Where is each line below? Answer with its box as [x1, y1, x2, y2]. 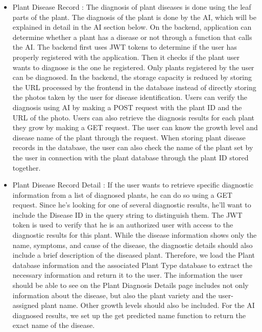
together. [12, 162, 41, 173]
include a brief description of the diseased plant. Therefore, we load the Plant [12, 250, 255, 260]
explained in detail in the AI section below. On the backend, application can [12, 22, 252, 32]
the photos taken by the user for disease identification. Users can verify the [12, 92, 247, 102]
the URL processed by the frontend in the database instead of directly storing [12, 81, 256, 92]
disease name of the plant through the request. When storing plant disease [12, 132, 246, 142]
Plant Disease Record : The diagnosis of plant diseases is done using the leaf [12, 2, 251, 12]
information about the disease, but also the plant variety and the [12, 289, 216, 300]
